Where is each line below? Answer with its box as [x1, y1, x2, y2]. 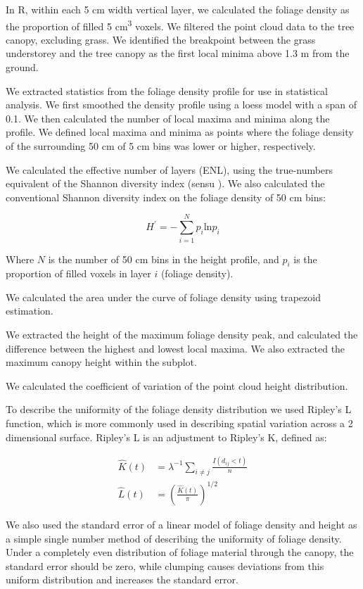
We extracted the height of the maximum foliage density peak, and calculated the [6, 327, 358, 342]
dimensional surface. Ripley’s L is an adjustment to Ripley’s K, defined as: [6, 429, 327, 444]
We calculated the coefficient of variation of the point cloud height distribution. [6, 378, 348, 393]
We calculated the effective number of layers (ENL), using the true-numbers [6, 162, 333, 177]
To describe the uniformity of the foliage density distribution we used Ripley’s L [6, 402, 352, 417]
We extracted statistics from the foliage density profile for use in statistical [6, 83, 329, 98]
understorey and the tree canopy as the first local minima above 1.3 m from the [6, 46, 350, 61]
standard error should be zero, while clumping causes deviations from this [6, 558, 324, 573]
